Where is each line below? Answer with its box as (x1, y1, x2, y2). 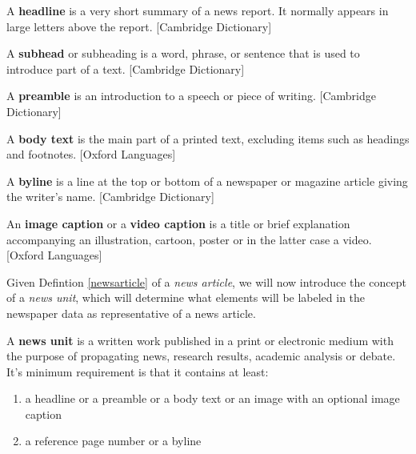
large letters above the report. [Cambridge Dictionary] (6, 18, 272, 34)
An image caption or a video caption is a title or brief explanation (6, 215, 350, 231)
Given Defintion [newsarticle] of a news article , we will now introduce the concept (6, 273, 406, 290)
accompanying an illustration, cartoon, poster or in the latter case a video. (6, 231, 372, 247)
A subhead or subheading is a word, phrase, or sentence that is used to (6, 45, 360, 62)
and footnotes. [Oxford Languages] (6, 146, 176, 163)
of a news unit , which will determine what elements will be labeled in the (6, 289, 366, 306)
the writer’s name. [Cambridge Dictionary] (6, 188, 214, 205)
